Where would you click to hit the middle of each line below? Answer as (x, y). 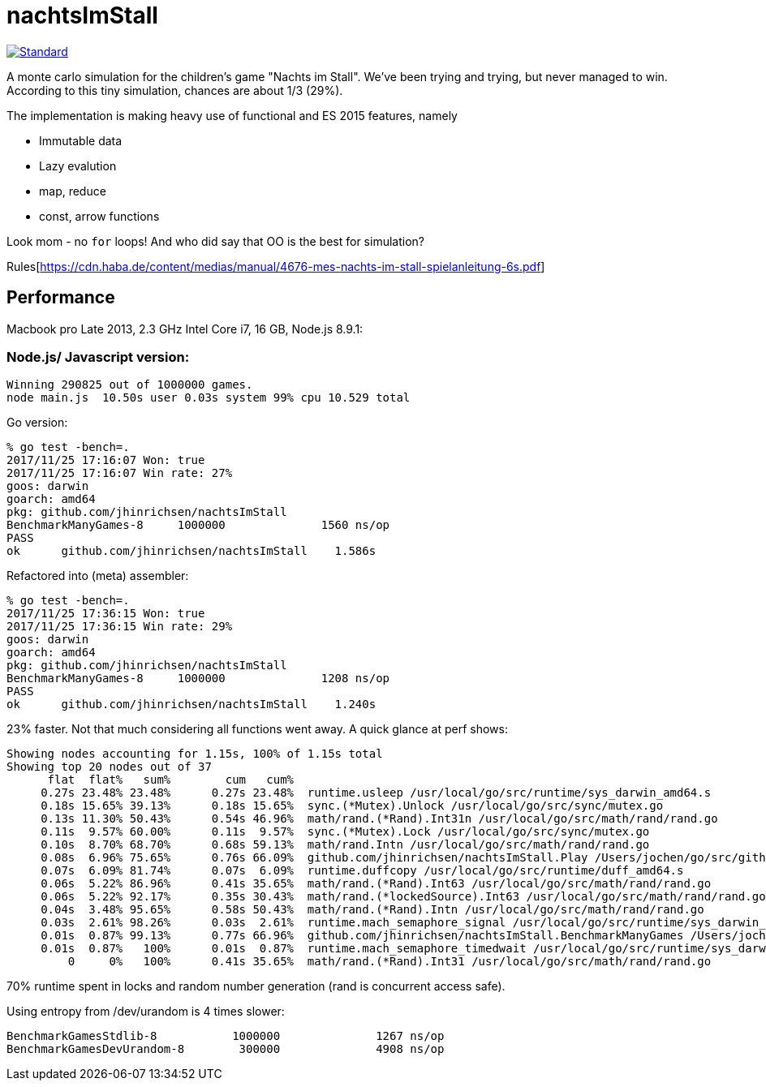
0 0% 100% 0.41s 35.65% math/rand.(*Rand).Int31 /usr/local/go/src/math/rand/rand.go (389, 962)
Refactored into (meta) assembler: (98, 576)
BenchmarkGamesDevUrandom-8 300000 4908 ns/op (226, 1049)
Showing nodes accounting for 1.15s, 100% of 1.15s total (195, 754)
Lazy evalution (78, 165)
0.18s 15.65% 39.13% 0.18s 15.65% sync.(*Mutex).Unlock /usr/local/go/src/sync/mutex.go (352, 806)
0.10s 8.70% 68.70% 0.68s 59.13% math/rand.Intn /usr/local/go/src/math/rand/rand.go (345, 845)
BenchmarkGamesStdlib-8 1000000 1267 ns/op (226, 1036)
